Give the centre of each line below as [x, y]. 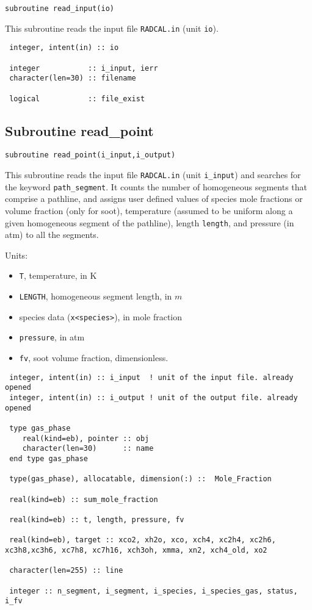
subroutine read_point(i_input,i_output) [90, 155]
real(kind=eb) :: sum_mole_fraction [84, 499]
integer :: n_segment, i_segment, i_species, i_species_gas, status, [154, 591]
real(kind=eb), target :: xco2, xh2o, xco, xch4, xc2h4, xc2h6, [143, 540]
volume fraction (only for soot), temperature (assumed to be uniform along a [149, 211]
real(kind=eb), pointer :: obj [86, 438]
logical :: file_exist [77, 99]
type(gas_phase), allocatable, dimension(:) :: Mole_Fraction [140, 479]
